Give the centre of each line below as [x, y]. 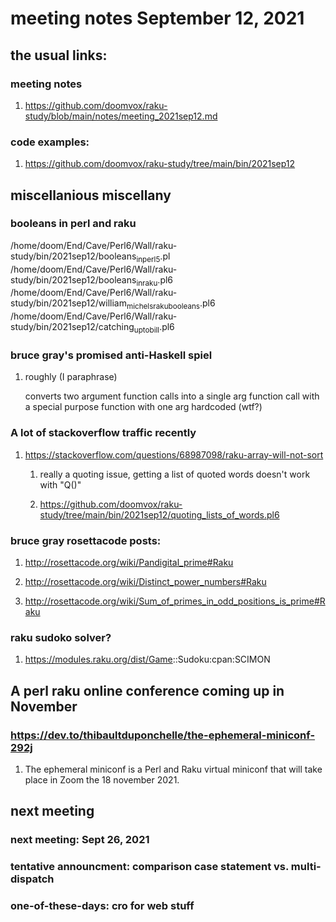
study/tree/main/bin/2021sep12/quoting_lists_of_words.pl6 [159, 514]
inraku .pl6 [155, 280]
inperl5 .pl [153, 257]
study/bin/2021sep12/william [68, 303]
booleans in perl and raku [73, 224]
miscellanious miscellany [91, 195]
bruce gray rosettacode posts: [86, 540]
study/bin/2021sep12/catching [72, 327]
